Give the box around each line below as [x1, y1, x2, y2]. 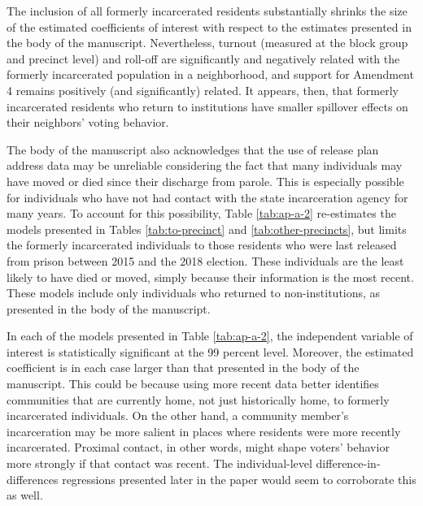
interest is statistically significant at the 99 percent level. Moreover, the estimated [7, 343, 414, 360]
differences [7, 470, 59, 487]
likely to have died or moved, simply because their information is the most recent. [7, 268, 414, 285]
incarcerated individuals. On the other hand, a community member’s [7, 407, 349, 424]
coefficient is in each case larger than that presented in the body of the [7, 359, 360, 376]
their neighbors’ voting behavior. [7, 114, 169, 131]
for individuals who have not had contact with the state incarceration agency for [7, 188, 408, 205]
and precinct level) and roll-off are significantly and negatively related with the [7, 50, 400, 67]
